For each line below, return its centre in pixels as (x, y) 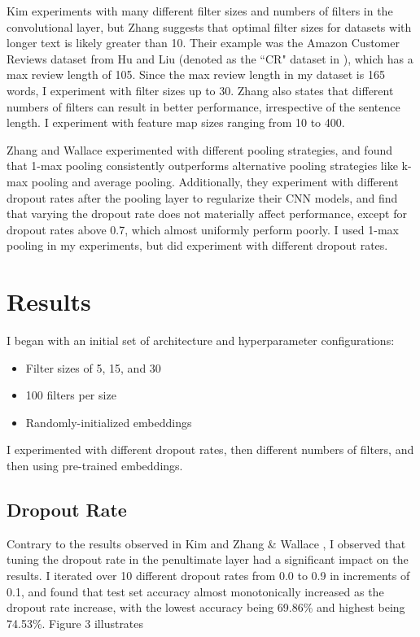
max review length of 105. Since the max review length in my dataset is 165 (196, 74)
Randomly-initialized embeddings (109, 422)
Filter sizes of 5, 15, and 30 (93, 367)
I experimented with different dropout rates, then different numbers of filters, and (210, 449)
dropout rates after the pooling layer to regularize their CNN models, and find (202, 197)
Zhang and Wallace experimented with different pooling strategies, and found (199, 149)
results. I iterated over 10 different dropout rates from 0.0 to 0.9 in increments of (208, 575)
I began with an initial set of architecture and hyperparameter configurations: (201, 340)
